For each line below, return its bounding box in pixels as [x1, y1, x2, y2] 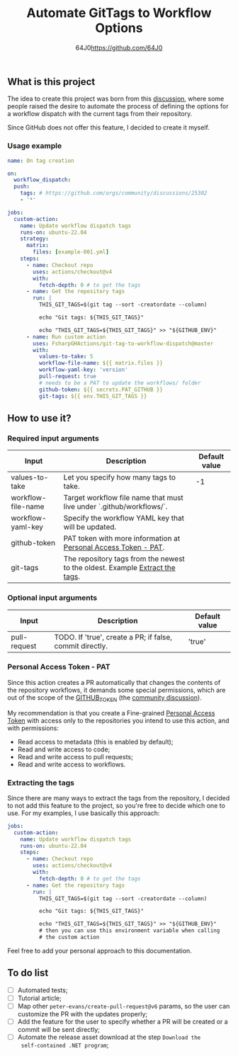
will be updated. [63, 522, 117, 532]
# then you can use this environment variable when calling [38, 927, 220, 934]
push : [13, 183, 30, 191]
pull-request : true [38, 373, 97, 380]
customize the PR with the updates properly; [17, 1009, 148, 1018]
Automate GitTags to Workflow [26, 5, 212, 21]
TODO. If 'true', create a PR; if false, [54, 632, 172, 642]
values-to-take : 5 [38, 353, 93, 360]
